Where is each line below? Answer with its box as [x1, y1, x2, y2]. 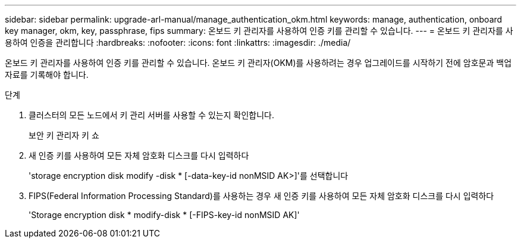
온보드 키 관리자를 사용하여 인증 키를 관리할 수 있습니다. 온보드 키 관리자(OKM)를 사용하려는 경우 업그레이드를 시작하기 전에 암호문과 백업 [5, 58, 512, 68]
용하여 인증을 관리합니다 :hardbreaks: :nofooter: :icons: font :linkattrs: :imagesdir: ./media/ [5, 37, 351, 48]
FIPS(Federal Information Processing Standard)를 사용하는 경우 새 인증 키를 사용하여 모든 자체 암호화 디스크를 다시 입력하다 [29, 191, 494, 201]
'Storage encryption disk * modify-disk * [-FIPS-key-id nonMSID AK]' [29, 210, 300, 220]
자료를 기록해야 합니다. [5, 70, 89, 80]
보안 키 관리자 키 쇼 [29, 130, 99, 140]
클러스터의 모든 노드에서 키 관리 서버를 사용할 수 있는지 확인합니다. [29, 110, 274, 120]
